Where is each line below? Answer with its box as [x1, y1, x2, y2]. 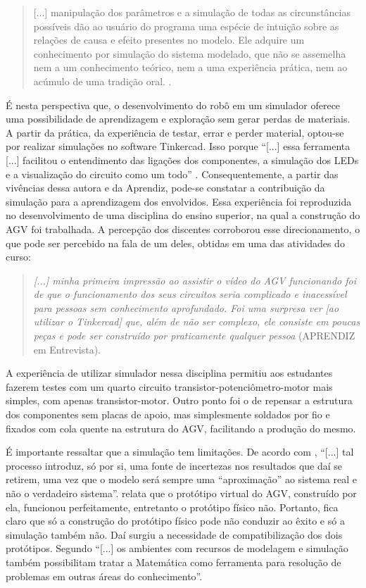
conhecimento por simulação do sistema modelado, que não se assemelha [33, 46, 346, 61]
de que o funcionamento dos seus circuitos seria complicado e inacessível [33, 287, 347, 301]
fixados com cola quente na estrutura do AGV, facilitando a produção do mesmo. [6, 420, 356, 435]
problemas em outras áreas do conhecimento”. [6, 568, 203, 583]
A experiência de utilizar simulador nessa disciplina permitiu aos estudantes [6, 365, 333, 380]
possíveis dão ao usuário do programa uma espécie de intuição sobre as [33, 18, 339, 33]
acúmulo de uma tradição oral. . [33, 73, 172, 88]
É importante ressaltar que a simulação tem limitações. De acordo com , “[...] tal [6, 444, 354, 459]
